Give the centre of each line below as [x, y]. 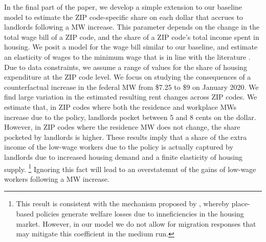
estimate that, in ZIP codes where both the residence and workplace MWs [120, 106]
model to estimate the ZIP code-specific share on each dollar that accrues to [124, 17]
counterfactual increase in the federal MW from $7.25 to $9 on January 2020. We [131, 87]
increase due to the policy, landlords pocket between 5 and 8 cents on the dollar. [130, 117]
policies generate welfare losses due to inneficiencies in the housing [140, 213]
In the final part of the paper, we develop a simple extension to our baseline [123, 7]
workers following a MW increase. [57, 178]
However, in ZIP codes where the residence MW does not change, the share [122, 127]
